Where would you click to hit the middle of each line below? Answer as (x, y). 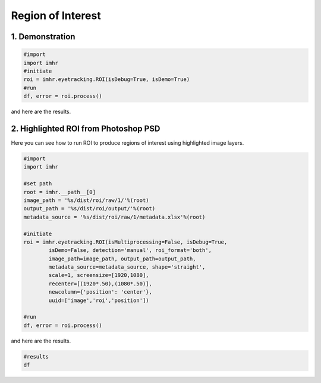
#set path (38, 184)
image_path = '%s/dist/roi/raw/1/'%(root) (86, 200)
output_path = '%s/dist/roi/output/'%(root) (89, 209)
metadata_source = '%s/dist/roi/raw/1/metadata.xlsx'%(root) (114, 217)
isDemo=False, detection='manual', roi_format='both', (130, 250)
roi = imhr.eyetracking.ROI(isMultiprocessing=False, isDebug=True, (125, 242)
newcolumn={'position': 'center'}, (100, 292)
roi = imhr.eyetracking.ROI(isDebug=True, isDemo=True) (107, 80)
